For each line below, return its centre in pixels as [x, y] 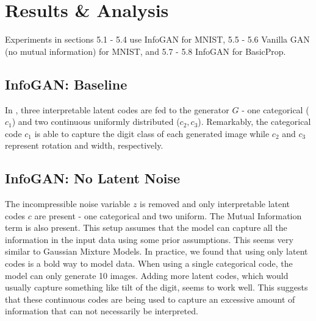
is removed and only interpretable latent [215, 204]
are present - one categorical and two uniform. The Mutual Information [168, 215]
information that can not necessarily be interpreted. [102, 311]
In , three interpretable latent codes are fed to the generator [117, 109]
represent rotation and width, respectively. [84, 145]
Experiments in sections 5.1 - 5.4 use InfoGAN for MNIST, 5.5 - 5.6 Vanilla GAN [157, 39]
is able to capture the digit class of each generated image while [152, 133]
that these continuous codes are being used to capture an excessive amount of [150, 299]
